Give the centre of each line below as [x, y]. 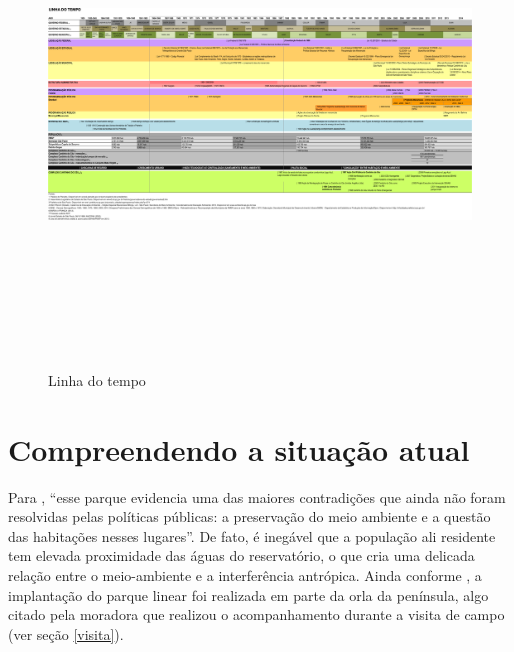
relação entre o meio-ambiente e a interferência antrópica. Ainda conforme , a [245, 574]
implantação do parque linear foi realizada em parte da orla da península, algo [248, 594]
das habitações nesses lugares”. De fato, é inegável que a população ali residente [252, 535]
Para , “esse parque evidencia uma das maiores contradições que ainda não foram [257, 496]
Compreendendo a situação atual [239, 448]
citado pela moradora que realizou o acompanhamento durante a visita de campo [256, 614]
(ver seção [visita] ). [66, 633]
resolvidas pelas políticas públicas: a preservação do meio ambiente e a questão [249, 516]
